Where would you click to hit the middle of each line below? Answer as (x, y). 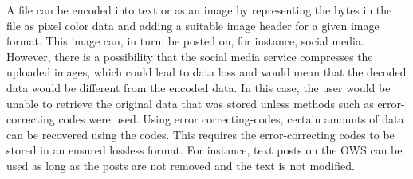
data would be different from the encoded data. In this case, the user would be (199, 87)
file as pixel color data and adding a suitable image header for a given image (193, 25)
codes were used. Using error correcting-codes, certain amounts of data (231, 119)
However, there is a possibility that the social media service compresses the (190, 56)
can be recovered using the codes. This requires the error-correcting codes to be (201, 134)
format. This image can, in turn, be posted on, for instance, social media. (185, 41)
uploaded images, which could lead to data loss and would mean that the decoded (206, 72)
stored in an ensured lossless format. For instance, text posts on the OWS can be (205, 150)
